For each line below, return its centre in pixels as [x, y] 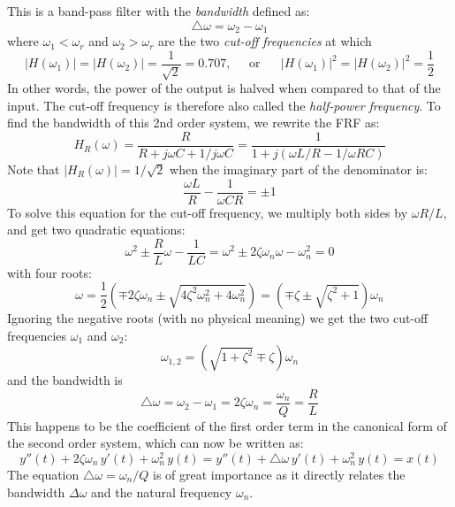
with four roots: [49, 272]
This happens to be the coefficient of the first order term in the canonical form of [227, 425]
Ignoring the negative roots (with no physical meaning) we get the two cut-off [218, 317]
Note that [34, 169]
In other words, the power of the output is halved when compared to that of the [224, 88]
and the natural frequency [162, 492]
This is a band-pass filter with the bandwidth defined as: [159, 11]
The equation [43, 475]
